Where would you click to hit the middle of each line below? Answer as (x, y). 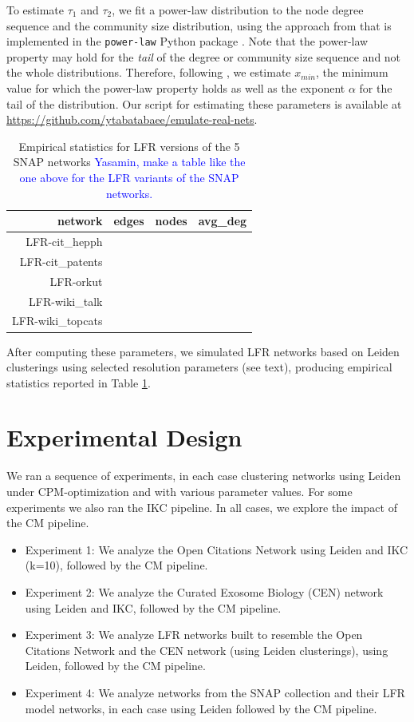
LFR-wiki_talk (66, 301)
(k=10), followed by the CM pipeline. (116, 565)
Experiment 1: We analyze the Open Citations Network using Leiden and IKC (217, 549)
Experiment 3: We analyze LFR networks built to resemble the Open (194, 635)
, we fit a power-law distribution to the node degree (238, 10)
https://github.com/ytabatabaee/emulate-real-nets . (132, 119)
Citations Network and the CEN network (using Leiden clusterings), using (207, 650)
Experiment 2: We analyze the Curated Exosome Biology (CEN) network (204, 591)
